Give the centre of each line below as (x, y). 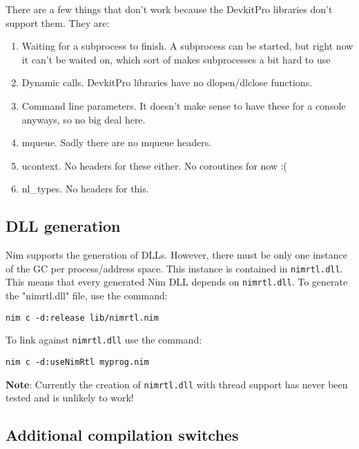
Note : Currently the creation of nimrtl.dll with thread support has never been (177, 384)
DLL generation (63, 226)
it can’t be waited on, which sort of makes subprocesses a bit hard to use (176, 59)
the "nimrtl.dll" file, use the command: (87, 296)
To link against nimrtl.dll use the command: (104, 340)
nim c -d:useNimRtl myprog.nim (77, 362)
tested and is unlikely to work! (70, 398)
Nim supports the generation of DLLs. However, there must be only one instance (176, 255)
